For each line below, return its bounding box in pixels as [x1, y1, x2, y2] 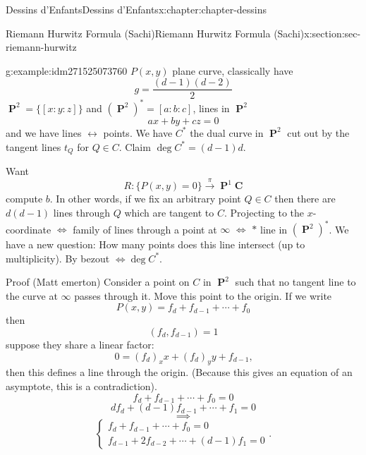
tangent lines [6, 139, 61, 154]
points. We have [103, 125, 173, 140]
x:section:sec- [304, 25, 361, 40]
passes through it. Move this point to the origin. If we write [74, 288, 332, 303]
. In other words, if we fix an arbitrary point [49, 191, 241, 206]
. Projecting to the [224, 205, 304, 219]
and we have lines [6, 125, 82, 140]
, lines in [193, 100, 230, 115]
